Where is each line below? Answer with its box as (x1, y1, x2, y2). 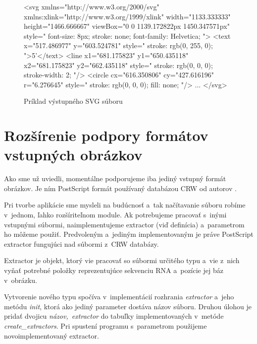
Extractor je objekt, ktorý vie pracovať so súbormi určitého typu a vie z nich (4, 255, 240, 266)
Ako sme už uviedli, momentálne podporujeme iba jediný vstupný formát (4, 173, 226, 184)
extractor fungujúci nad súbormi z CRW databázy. (4, 238, 159, 249)
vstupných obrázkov (4, 144, 143, 165)
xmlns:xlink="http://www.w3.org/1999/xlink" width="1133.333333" (24, 11, 231, 21)
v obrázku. (4, 275, 37, 285)
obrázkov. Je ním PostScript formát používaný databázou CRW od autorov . (4, 183, 237, 193)
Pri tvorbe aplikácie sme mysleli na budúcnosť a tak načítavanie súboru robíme (4, 200, 246, 210)
